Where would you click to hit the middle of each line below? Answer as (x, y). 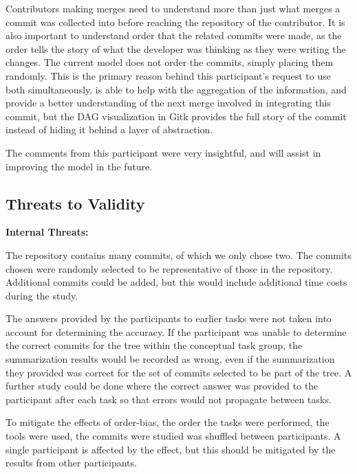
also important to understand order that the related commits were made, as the (174, 35)
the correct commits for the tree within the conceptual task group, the (154, 345)
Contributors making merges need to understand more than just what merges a (173, 8)
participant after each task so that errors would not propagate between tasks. (169, 399)
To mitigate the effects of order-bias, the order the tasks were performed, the (167, 422)
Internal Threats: (47, 232)
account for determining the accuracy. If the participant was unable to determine (176, 331)
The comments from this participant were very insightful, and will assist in (163, 152)
